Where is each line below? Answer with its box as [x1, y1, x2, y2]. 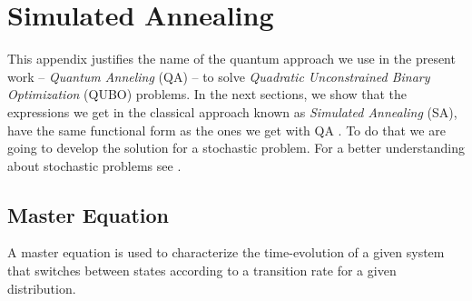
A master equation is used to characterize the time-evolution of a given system [7, 243, 445, 262]
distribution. [7, 278, 76, 297]
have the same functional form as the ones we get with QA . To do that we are [7, 120, 446, 139]
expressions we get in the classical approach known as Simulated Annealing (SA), [7, 102, 457, 121]
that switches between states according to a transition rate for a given [7, 261, 397, 280]
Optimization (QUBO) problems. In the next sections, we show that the [7, 85, 408, 104]
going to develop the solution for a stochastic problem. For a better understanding [7, 138, 465, 157]
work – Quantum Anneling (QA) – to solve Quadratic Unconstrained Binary [7, 66, 430, 85]
